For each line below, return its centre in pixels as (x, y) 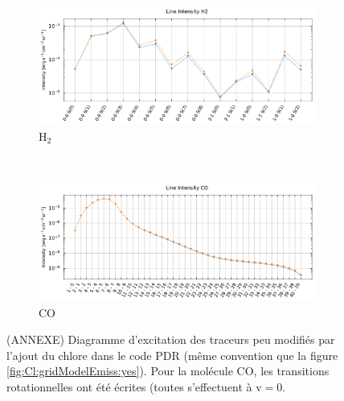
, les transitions (291, 371)
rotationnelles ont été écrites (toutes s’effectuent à (129, 387)
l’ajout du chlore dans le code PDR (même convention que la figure (172, 355)
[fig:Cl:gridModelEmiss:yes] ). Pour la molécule (120, 371)
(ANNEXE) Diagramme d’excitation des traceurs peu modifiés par (171, 339)
